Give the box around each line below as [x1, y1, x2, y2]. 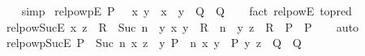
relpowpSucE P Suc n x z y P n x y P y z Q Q [6, 34, 302, 51]
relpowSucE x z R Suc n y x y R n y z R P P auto [6, 18, 359, 35]
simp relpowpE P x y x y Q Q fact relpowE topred [21, 2, 352, 19]
